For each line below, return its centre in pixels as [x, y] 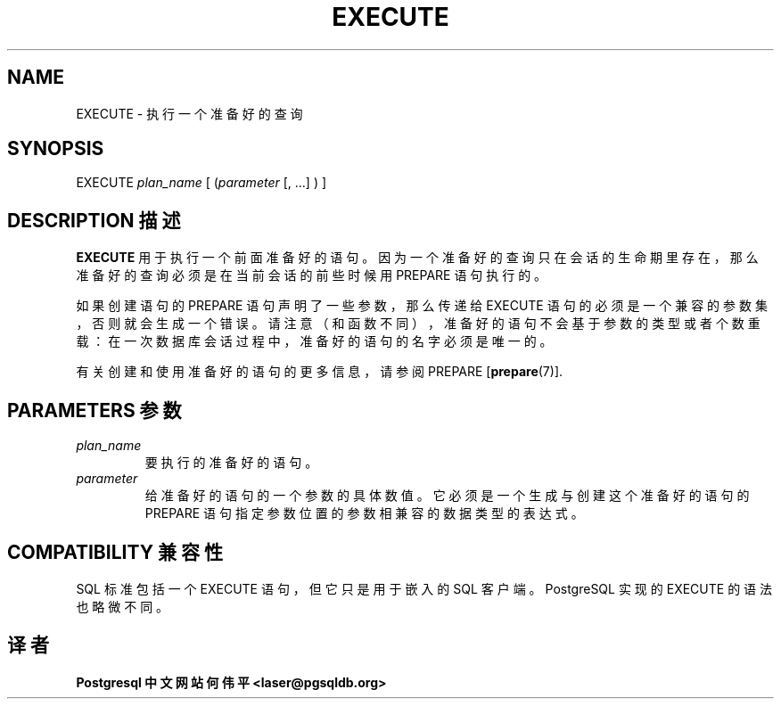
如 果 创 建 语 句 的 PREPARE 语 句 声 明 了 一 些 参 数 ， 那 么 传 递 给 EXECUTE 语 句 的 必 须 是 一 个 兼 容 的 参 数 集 [422, 306]
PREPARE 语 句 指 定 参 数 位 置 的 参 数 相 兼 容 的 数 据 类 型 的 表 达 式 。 [364, 513]
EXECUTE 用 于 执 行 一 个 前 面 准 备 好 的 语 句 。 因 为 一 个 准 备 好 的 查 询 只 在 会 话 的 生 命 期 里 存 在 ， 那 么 [417, 258]
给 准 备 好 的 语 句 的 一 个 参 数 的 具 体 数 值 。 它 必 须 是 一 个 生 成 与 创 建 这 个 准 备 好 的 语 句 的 [447, 496]
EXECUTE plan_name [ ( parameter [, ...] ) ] [201, 183]
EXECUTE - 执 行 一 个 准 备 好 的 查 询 [189, 113]
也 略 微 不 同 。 [123, 606]
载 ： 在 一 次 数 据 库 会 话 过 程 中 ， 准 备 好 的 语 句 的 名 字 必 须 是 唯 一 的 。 [314, 341]
